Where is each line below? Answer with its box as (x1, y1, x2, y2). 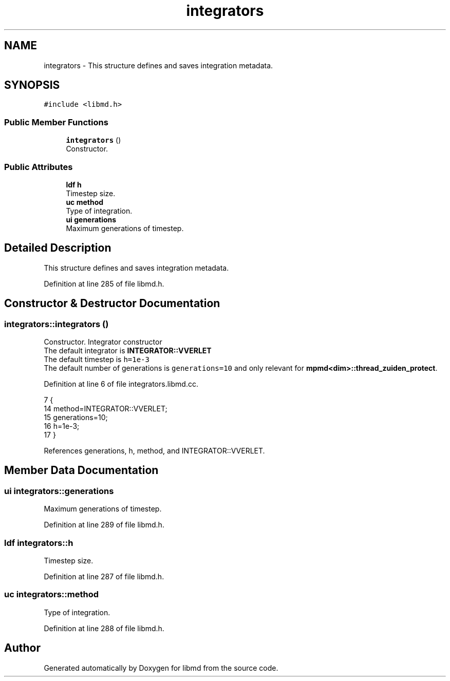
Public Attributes (4, 161, 73, 172)
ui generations (66, 215, 117, 224)
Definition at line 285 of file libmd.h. (44, 279, 164, 288)
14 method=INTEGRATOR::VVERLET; (44, 404, 167, 413)
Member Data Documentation (4, 464, 159, 477)
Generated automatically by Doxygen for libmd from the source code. (44, 663, 278, 672)
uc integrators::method (4, 589, 99, 600)
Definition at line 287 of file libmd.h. (44, 572, 164, 581)
